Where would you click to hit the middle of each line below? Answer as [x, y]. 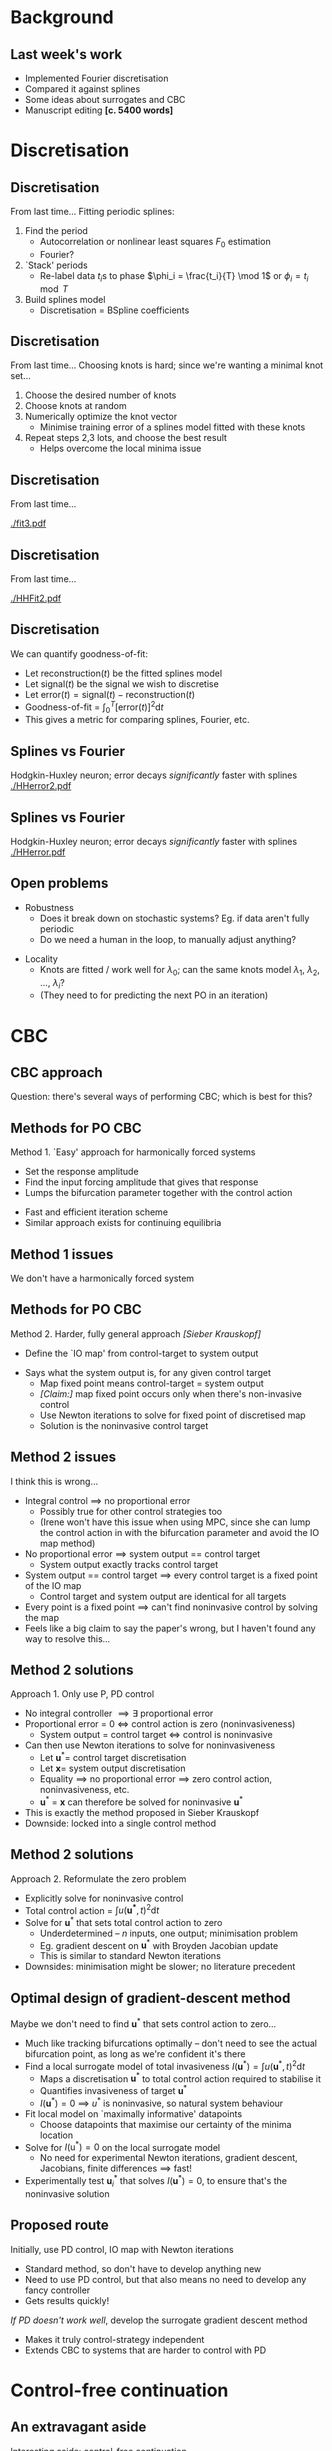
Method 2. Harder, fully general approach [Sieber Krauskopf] [136, 1333]
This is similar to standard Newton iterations [130, 1956]
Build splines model [65, 299]
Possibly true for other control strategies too [131, 1511]
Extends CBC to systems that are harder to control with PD [145, 2350]
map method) [67, 1543]
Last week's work [66, 54]
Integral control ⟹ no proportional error [107, 1500]
